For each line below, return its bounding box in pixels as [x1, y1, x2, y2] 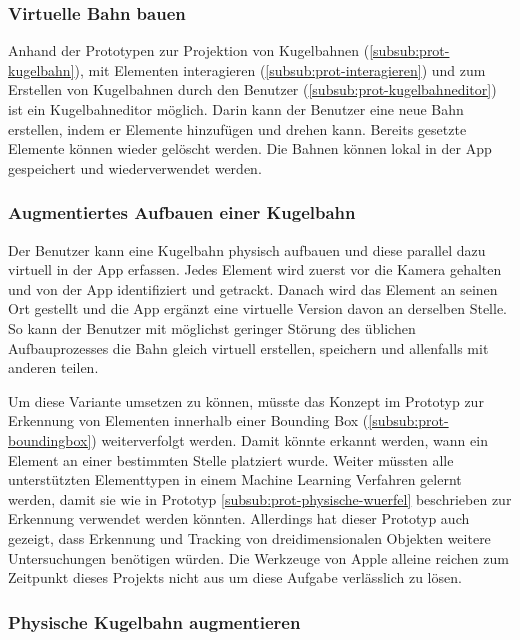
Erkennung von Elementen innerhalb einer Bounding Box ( [8, 410, 369, 431]
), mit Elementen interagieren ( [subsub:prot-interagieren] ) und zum [74, 59, 486, 80]
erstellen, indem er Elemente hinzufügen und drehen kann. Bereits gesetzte [8, 118, 467, 139]
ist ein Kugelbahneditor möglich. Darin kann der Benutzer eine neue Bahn [8, 99, 464, 119]
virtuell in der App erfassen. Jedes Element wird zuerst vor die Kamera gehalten [8, 259, 502, 280]
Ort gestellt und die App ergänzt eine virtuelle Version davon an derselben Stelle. [8, 298, 507, 319]
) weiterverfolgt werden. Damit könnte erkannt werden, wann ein [91, 429, 488, 450]
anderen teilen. [8, 357, 99, 378]
